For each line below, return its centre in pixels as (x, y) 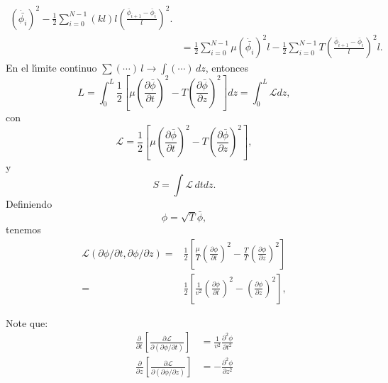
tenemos (23, 229)
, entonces (227, 68)
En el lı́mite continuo (51, 68)
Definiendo (29, 204)
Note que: (27, 322)
